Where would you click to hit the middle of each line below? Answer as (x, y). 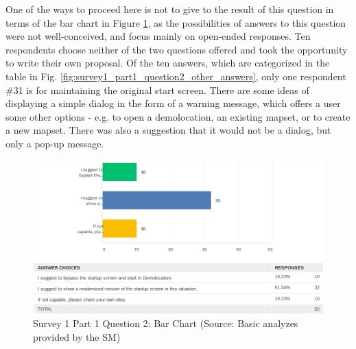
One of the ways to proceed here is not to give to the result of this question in (170, 9)
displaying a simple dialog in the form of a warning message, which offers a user (173, 103)
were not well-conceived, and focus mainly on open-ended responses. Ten (158, 36)
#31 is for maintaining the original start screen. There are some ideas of (157, 89)
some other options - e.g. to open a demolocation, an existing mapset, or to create (178, 116)
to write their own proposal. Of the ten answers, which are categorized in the (168, 63)
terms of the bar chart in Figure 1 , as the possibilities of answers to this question (176, 22)
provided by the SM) (77, 336)
